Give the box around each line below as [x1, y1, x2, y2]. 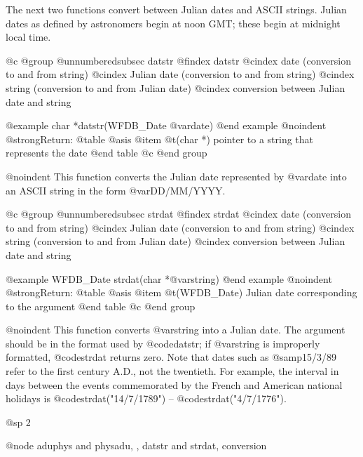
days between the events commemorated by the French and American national [6, 377, 343, 392]
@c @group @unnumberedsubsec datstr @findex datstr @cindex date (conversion [6, 53, 351, 67]
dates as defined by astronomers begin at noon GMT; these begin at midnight [6, 15, 341, 30]
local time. [6, 29, 51, 44]
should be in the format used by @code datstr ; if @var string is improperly [6, 336, 320, 350]
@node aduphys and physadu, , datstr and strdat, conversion [6, 438, 267, 453]
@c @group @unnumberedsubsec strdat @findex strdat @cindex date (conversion [6, 206, 351, 221]
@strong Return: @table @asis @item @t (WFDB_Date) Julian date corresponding [6, 285, 357, 300]
